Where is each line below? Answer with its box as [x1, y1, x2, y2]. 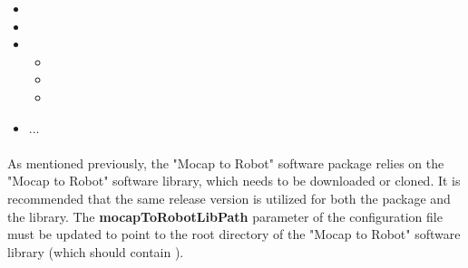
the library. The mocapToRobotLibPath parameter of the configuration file [7, 206, 443, 225]
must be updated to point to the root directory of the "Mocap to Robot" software [7, 225, 461, 244]
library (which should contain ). [7, 242, 184, 261]
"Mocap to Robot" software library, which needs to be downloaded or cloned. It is [7, 171, 461, 190]
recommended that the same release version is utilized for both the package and [7, 188, 451, 207]
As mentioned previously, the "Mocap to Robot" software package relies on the [7, 153, 444, 172]
